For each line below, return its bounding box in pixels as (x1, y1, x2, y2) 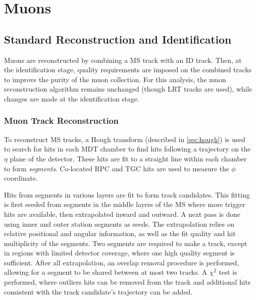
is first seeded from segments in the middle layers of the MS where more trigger (4, 199, 246, 209)
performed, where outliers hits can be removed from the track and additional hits (4, 277, 251, 287)
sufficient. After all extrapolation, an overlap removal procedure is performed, (4, 257, 239, 267)
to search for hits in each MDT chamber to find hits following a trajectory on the (4, 144, 251, 154)
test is (219, 267, 237, 277)
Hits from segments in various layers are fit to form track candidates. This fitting (4, 189, 250, 200)
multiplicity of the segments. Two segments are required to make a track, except (4, 238, 248, 248)
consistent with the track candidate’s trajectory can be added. (4, 286, 193, 297)
